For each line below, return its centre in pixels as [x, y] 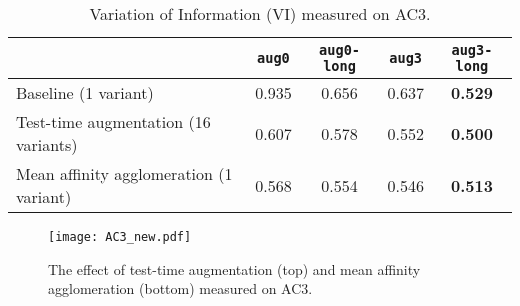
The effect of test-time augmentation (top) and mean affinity [234, 268]
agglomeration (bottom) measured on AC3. [180, 288]
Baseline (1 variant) [85, 92]
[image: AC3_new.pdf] [120, 237]
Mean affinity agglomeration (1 [124, 173]
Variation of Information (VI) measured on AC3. [260, 13]
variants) [47, 144]
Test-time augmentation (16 [113, 121]
